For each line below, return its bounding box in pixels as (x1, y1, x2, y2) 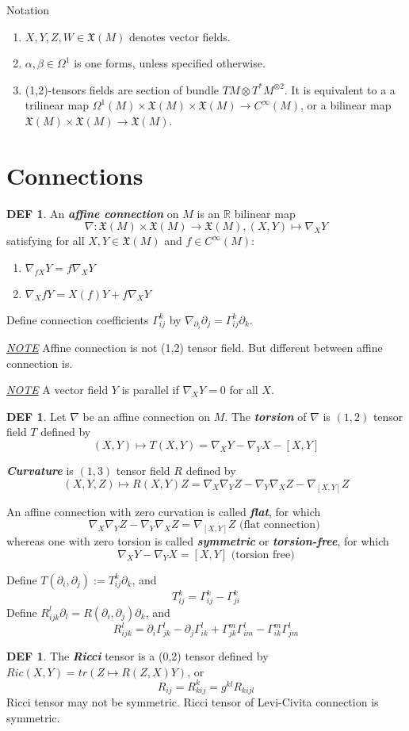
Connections (6, 159, 143, 191)
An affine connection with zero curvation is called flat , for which (6, 503, 321, 519)
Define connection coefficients (6, 311, 149, 327)
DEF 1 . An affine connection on (6, 205, 179, 221)
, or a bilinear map (300, 97, 392, 113)
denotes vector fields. (128, 28, 231, 44)
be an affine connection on (82, 408, 211, 424)
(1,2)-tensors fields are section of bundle (25, 81, 220, 98)
